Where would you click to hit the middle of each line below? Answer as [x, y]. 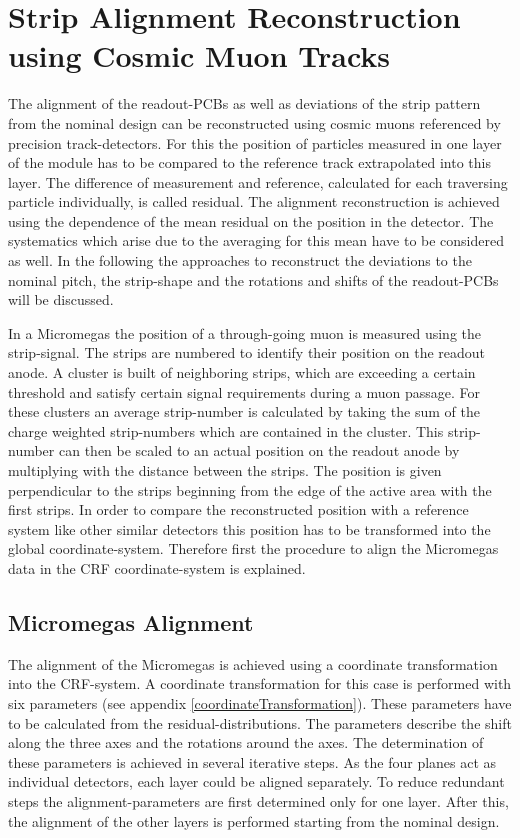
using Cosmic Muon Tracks [199, 55]
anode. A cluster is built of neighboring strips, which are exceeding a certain [242, 372]
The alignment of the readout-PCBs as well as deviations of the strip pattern [244, 103]
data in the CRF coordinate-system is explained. [157, 567]
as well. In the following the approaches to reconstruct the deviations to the [240, 260]
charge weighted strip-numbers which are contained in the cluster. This [226, 430]
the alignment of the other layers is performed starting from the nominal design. [254, 820]
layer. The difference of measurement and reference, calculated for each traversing [258, 181]
